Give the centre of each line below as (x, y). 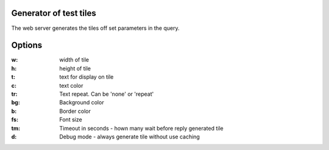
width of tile (74, 60)
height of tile (75, 68)
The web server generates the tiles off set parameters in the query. (95, 28)
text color (71, 85)
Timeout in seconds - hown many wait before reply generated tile (141, 128)
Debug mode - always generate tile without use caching (130, 137)
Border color (75, 111)
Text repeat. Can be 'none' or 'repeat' (107, 94)
